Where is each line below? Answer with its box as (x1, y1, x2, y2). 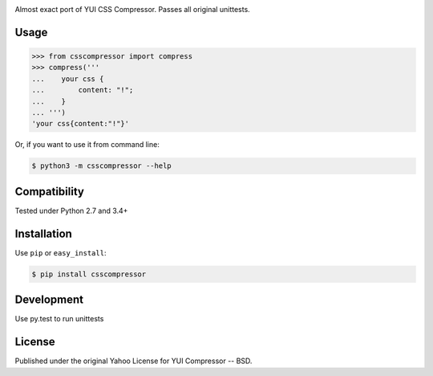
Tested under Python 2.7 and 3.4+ (14, 206, 128, 215)
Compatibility (14, 185, 84, 198)
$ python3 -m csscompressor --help (31, 161, 172, 170)
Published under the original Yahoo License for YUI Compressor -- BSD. (14, 356, 253, 366)
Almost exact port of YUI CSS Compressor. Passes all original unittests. (14, 5, 250, 14)
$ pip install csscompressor (31, 269, 147, 279)
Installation (14, 227, 72, 240)
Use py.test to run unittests (14, 314, 104, 324)
